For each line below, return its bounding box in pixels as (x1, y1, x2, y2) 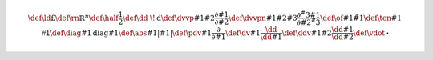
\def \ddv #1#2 (281, 28, 332, 38)
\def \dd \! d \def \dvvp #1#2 (123, 13, 216, 22)
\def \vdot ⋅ (353, 28, 390, 38)
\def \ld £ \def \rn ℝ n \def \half (27, 12, 119, 22)
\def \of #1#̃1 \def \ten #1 (319, 13, 403, 22)
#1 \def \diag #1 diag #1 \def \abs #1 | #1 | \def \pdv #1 (41, 28, 212, 38)
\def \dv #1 (225, 28, 261, 38)
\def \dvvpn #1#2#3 (229, 13, 297, 22)
